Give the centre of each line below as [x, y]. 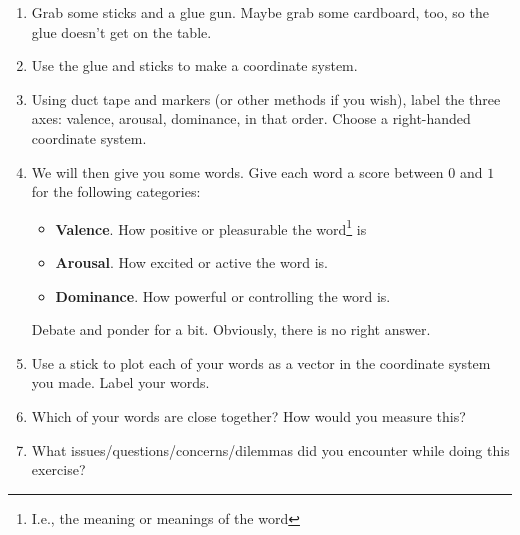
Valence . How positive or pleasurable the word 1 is [211, 227]
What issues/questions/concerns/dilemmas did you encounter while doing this [270, 449]
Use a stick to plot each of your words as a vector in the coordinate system [261, 362]
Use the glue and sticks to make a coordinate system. [194, 65]
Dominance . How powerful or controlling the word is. [223, 295]
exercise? [58, 469]
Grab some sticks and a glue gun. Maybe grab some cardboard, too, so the [260, 12]
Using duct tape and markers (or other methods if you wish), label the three [266, 98]
